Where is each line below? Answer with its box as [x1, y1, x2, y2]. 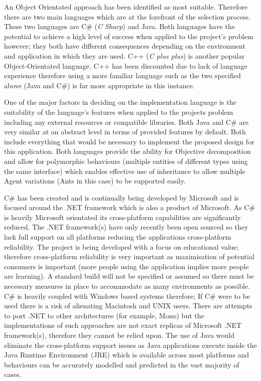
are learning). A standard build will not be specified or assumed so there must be [4, 271, 254, 281]
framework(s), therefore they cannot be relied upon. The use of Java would [4, 330, 235, 340]
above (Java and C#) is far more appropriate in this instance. [4, 80, 195, 90]
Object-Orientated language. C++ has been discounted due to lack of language [4, 60, 247, 71]
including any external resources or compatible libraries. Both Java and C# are [4, 116, 249, 127]
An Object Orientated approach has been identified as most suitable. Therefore [4, 2, 248, 12]
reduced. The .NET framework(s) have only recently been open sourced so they [4, 222, 248, 232]
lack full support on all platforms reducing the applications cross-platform [4, 232, 231, 242]
